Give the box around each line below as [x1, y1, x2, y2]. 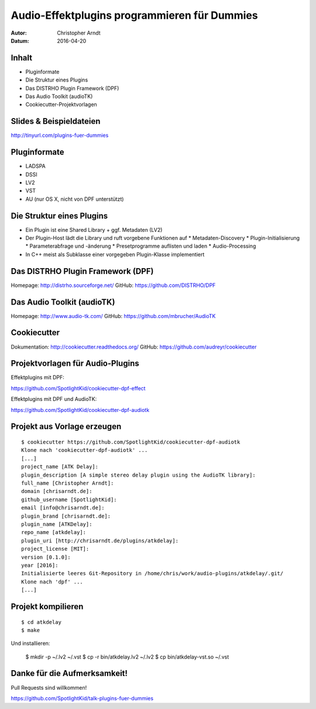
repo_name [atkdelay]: [21, 529, 87, 536]
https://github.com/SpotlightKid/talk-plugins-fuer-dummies [11, 694, 154, 701]
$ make [21, 627, 40, 633]
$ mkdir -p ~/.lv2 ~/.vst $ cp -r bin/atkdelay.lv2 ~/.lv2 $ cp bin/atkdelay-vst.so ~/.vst [25, 653, 229, 660]
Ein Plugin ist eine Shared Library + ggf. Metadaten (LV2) [25, 226, 163, 233]
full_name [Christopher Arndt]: [21, 480, 114, 487]
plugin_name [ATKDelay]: [21, 521, 92, 528]
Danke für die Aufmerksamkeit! [11, 669, 128, 678]
